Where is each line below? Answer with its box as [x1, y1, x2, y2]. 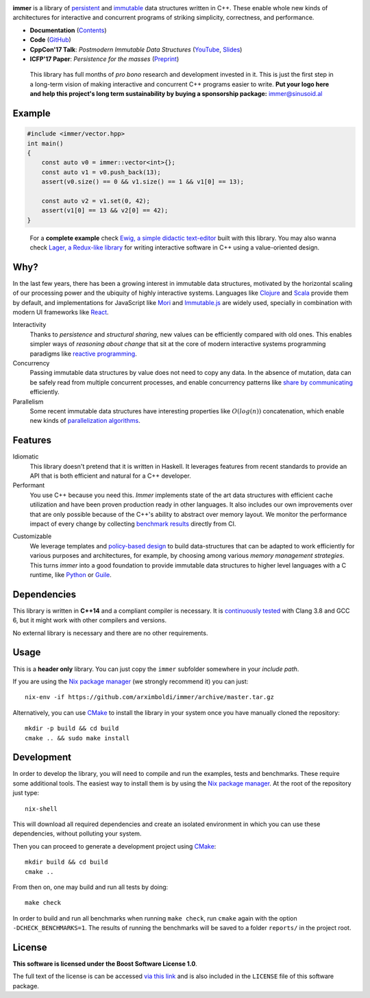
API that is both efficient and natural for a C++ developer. [29, 472, 191, 480]
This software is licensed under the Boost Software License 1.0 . [12, 960, 198, 968]
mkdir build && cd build [25, 858, 108, 866]
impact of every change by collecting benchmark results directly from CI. [29, 520, 236, 528]
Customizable [12, 532, 52, 541]
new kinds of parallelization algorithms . [29, 417, 140, 425]
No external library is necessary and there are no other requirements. [12, 629, 208, 637]
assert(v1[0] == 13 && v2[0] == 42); [41, 206, 169, 215]
